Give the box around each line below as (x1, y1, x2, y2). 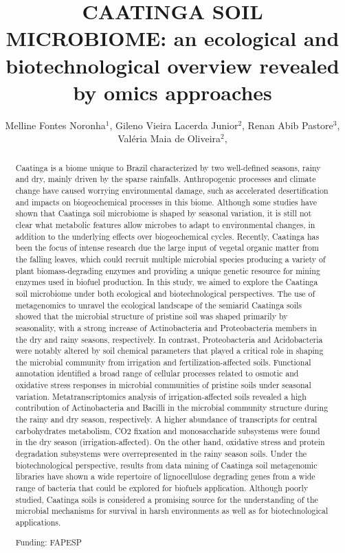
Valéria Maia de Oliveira (118, 131, 221, 146)
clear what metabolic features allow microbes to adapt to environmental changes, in (15, 218, 315, 230)
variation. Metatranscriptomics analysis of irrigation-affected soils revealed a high (15, 390, 307, 402)
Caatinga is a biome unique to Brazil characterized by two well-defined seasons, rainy (15, 161, 321, 173)
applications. (15, 517, 61, 528)
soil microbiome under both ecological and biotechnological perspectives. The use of (15, 287, 315, 299)
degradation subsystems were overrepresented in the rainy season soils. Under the (15, 448, 307, 460)
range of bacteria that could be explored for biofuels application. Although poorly (15, 482, 309, 494)
